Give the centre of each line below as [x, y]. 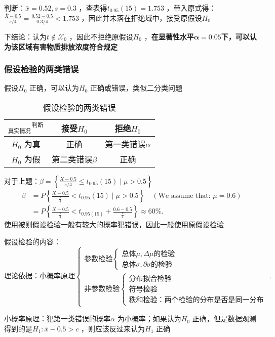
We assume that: [184, 196]
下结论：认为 [25, 36]
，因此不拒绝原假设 [101, 36]
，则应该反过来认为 [113, 328]
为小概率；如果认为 [149, 319]
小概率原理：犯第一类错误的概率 [57, 319]
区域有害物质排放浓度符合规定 [68, 46]
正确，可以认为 [54, 88]
